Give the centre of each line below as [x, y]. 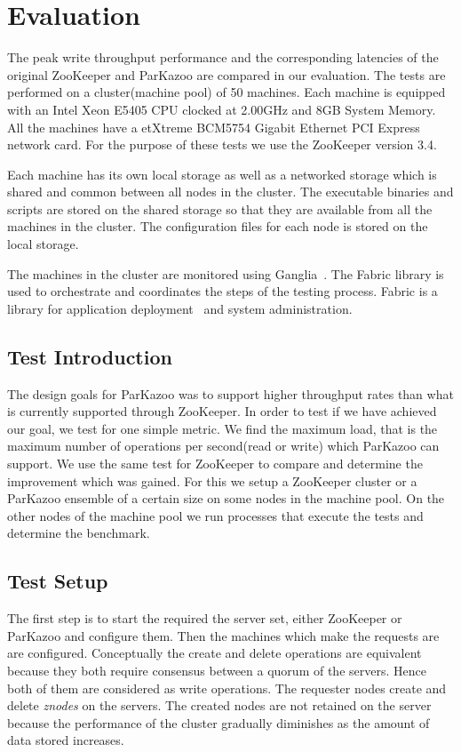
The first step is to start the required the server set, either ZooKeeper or [205, 618]
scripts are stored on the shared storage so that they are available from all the [220, 208]
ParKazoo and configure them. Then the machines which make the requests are [223, 635]
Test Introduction [90, 356]
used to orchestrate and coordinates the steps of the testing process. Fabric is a [223, 291]
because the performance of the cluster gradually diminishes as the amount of [219, 722]
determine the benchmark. [79, 533]
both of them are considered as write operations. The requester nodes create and [227, 688]
